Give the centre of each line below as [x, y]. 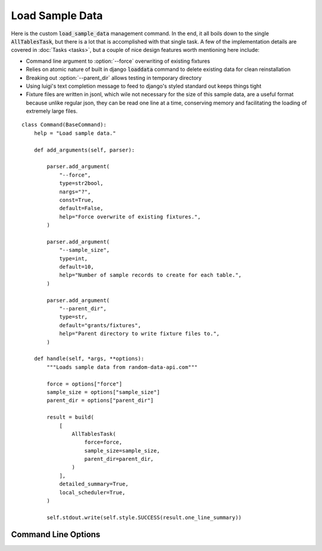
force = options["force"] [84, 384]
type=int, [74, 258]
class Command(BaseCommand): [64, 125]
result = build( [70, 417]
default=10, [77, 267]
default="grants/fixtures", [100, 325]
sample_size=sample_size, [122, 450]
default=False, [81, 208]
